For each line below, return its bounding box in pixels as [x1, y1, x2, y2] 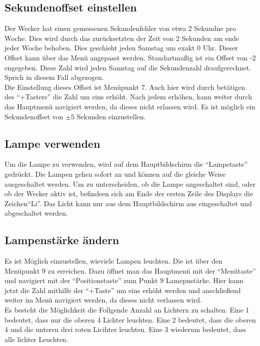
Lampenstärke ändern [4, 232, 119, 248]
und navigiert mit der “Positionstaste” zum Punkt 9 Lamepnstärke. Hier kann [4, 275, 244, 286]
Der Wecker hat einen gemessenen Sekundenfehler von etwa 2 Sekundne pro [4, 23, 236, 33]
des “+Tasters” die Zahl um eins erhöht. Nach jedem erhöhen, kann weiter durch [4, 91, 252, 102]
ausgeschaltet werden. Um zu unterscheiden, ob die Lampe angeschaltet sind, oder [4, 178, 256, 189]
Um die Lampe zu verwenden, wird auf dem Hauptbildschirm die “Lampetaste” [4, 159, 248, 169]
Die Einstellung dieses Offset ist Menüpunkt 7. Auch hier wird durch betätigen [4, 81, 246, 92]
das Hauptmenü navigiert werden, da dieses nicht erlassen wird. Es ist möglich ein [4, 101, 256, 111]
